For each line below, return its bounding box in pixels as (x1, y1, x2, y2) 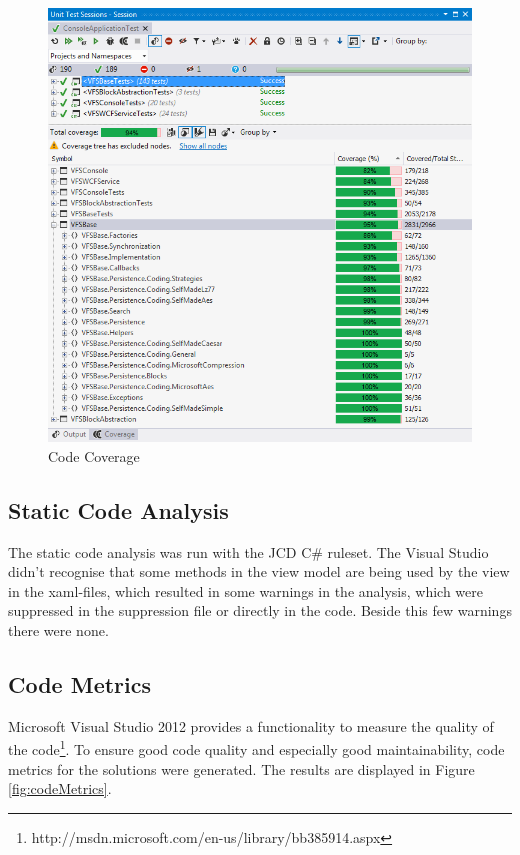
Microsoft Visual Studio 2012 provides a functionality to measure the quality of (8, 715, 494, 736)
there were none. (8, 619, 109, 640)
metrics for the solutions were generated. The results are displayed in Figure (8, 758, 475, 779)
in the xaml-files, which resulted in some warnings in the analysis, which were (8, 580, 483, 601)
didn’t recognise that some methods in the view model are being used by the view (8, 561, 510, 582)
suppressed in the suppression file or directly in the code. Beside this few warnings (8, 600, 512, 621)
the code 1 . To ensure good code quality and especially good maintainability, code (8, 736, 505, 760)
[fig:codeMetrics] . (8, 778, 112, 799)
